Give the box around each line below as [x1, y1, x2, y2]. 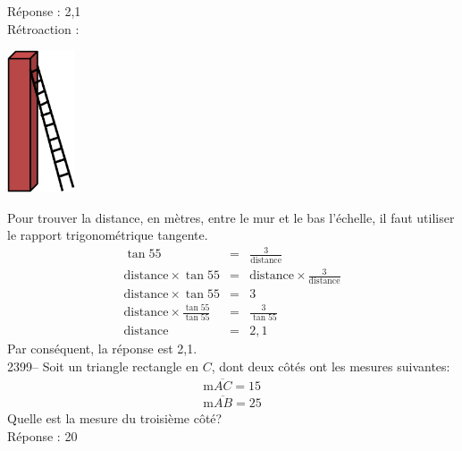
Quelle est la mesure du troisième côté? [7, 409, 223, 428]
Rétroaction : [7, 19, 80, 38]
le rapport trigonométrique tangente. [7, 225, 208, 244]
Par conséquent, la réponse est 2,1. [7, 339, 197, 358]
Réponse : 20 [7, 426, 78, 445]
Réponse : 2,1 [7, 2, 81, 20]
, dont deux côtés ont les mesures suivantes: [211, 356, 450, 375]
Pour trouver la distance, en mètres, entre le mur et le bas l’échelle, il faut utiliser [7, 208, 455, 226]
